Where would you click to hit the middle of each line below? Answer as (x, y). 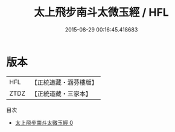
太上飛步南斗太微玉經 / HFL (101, 12)
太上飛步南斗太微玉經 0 (44, 122)
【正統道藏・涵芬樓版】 (65, 82)
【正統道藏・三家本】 (62, 93)
